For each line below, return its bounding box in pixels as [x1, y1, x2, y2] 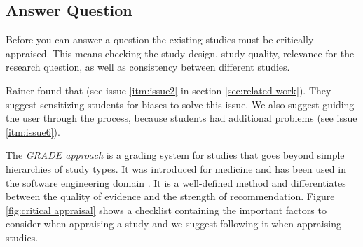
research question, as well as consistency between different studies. [6, 59, 290, 74]
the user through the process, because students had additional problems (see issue [6, 111, 357, 125]
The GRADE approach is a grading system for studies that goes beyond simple [6, 148, 345, 162]
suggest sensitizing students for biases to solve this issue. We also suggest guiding [6, 97, 355, 111]
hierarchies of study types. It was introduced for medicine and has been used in [6, 161, 346, 176]
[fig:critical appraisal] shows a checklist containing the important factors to [6, 202, 327, 217]
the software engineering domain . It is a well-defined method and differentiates [6, 175, 346, 190]
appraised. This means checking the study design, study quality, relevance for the [6, 45, 355, 60]
